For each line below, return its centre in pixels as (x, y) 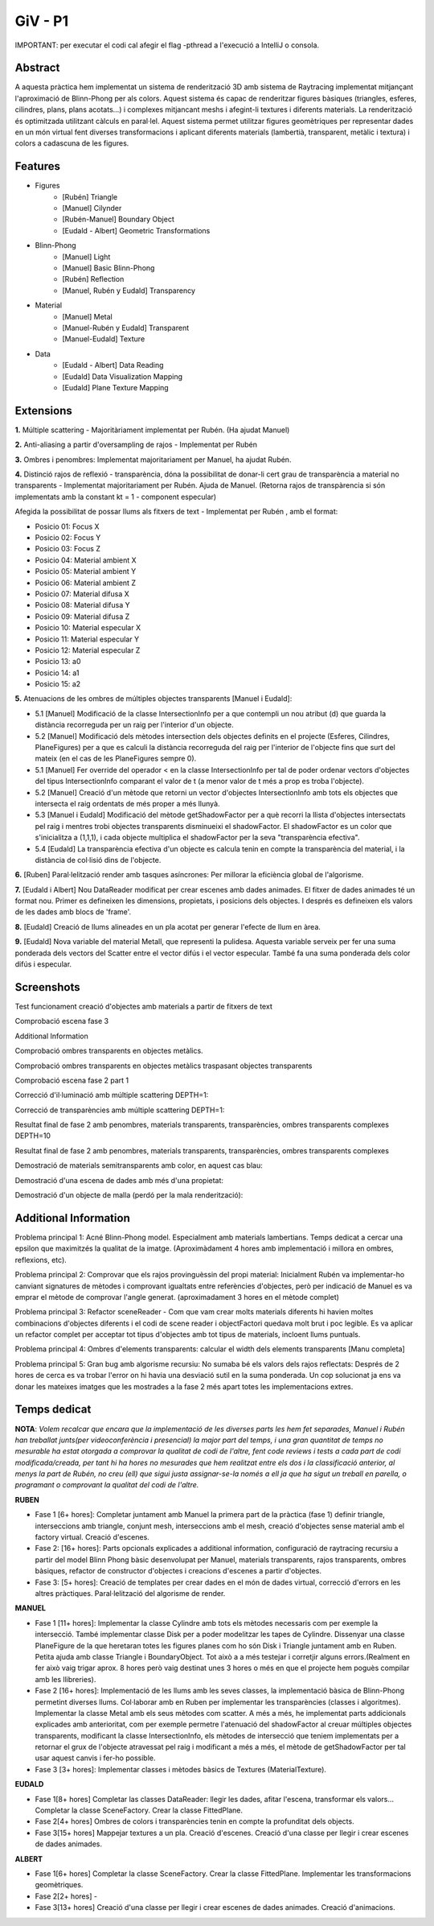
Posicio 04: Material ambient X (86, 560)
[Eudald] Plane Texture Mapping (115, 387)
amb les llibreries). (66, 1679)
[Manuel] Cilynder (92, 208)
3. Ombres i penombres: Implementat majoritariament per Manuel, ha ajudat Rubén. (153, 460)
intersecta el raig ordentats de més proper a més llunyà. (127, 803)
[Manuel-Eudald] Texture (104, 339)
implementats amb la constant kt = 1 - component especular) (116, 497)
